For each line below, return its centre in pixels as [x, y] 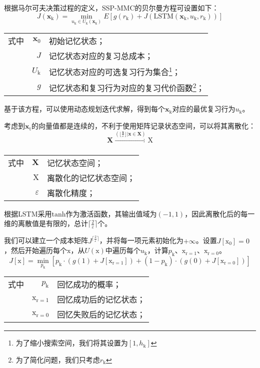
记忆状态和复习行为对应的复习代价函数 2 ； [126, 87]
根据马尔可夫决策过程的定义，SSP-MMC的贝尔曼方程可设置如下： [111, 7]
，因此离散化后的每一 [220, 213]
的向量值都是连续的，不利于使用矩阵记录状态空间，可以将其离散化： [144, 126]
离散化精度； [71, 192]
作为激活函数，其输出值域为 [111, 213]
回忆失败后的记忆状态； [101, 314]
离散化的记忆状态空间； [91, 177]
